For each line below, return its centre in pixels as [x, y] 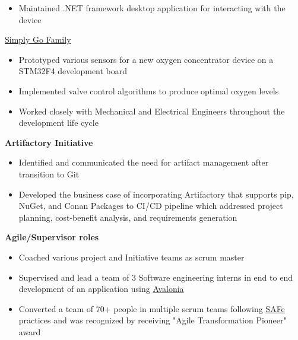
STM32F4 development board [73, 71]
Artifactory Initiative [49, 142]
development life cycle [58, 123]
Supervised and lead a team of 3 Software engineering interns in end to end [156, 277]
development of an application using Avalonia [101, 289]
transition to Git [49, 174]
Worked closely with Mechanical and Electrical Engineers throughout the [152, 111]
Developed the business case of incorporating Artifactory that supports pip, [156, 194]
